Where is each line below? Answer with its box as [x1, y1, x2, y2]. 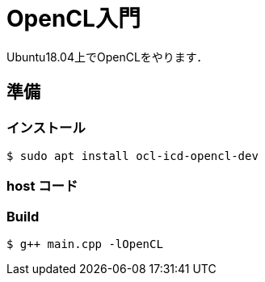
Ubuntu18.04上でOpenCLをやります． [6, 49, 208, 64]
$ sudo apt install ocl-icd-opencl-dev [6, 149, 259, 162]
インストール [6, 119, 86, 136]
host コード [6, 178, 78, 195]
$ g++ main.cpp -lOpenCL [6, 238, 163, 251]
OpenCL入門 [6, 5, 141, 32]
